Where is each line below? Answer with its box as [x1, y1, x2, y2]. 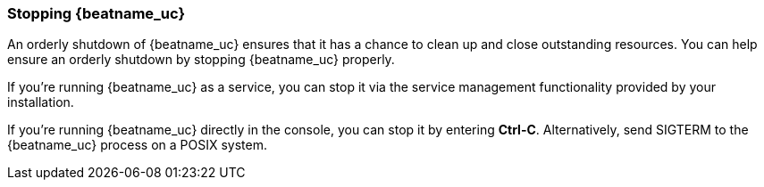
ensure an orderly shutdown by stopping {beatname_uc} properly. [7, 52, 395, 68]
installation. [7, 94, 74, 110]
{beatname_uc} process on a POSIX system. [7, 137, 267, 153]
